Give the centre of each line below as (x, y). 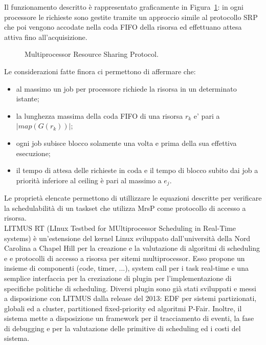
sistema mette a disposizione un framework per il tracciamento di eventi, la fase (129, 318)
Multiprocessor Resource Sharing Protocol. (92, 54)
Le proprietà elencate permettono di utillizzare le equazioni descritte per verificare (133, 198)
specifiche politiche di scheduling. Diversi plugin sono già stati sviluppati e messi (130, 288)
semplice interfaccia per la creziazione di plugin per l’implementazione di (118, 278)
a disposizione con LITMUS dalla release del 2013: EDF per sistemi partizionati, (130, 298)
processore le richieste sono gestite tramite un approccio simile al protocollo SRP (131, 17)
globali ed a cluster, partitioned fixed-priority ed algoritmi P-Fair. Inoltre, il (123, 308)
